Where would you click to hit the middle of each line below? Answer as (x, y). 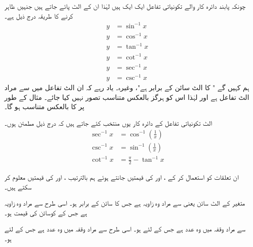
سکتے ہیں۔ (18, 186)
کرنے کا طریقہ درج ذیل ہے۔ (39, 15)
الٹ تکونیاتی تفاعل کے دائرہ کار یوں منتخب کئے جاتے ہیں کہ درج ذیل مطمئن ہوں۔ (108, 123)
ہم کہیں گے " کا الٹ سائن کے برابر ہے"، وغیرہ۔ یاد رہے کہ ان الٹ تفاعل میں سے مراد (127, 87)
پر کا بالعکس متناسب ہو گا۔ (44, 106)
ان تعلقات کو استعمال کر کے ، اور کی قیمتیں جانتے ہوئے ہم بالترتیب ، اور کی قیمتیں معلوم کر (122, 177)
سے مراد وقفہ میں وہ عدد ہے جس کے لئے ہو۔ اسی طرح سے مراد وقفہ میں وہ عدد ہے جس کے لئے (125, 229)
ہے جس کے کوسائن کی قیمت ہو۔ (46, 212)
